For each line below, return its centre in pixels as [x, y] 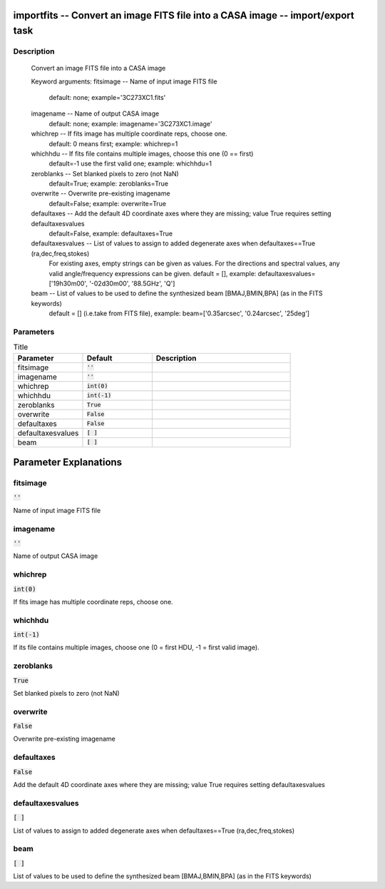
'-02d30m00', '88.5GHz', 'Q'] [132, 283]
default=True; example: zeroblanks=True [109, 184]
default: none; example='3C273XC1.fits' [107, 97]
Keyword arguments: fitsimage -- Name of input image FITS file [124, 81]
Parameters [34, 332]
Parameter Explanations [68, 463]
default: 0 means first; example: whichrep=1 [113, 143]
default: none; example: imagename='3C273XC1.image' [130, 123]
